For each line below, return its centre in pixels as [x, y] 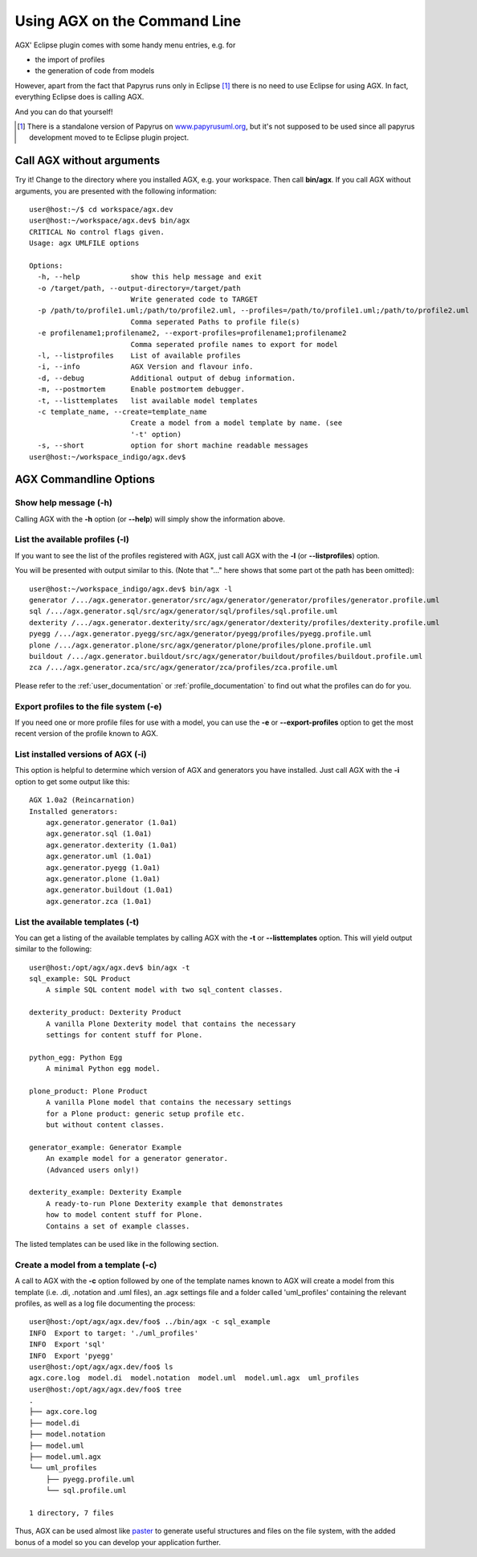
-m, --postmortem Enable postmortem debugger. [141, 389]
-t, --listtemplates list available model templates [148, 400]
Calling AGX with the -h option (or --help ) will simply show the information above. [150, 519]
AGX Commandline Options [85, 479]
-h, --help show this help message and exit [150, 277]
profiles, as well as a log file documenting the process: [105, 1303]
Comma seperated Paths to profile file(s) [215, 322]
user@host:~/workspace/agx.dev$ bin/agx [110, 221]
